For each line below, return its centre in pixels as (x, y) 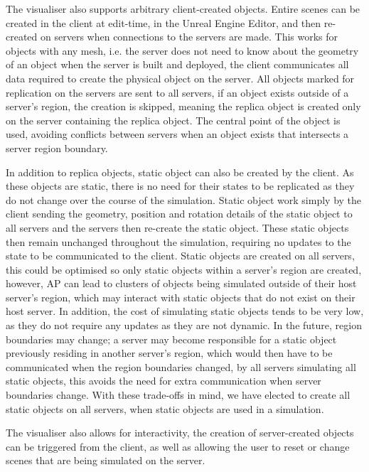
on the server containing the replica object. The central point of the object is (173, 120)
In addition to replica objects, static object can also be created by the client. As (180, 172)
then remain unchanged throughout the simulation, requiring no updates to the (178, 241)
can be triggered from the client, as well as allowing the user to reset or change (178, 446)
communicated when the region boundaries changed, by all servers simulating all (181, 366)
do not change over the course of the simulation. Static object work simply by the (184, 199)
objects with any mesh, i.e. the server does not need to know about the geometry (182, 50)
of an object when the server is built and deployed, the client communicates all (177, 64)
